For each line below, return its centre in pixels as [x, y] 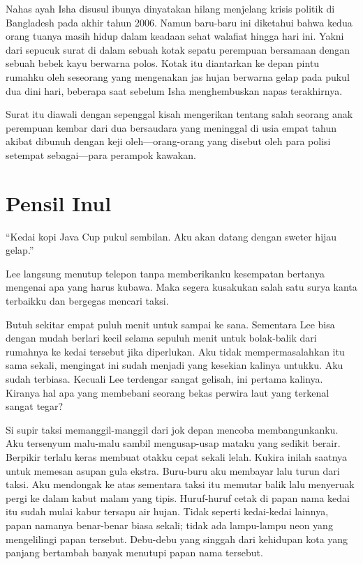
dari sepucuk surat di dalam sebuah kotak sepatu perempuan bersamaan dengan [178, 49]
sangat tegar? [35, 406]
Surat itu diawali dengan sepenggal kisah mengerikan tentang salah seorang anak [179, 114]
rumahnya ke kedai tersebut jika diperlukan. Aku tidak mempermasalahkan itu [175, 351]
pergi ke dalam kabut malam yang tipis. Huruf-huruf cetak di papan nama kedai [178, 497]
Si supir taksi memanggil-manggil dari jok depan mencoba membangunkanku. [172, 429]
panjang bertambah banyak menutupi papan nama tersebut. [134, 552]
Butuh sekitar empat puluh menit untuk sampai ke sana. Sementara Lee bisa [170, 324]
